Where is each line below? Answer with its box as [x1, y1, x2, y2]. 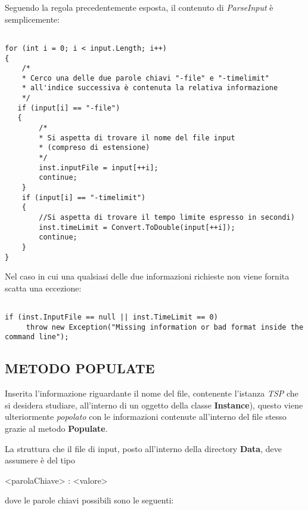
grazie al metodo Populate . [5, 422, 108, 435]
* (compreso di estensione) [39, 143, 150, 152]
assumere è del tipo [5, 454, 76, 466]
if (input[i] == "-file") [17, 103, 120, 112]
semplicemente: [5, 13, 60, 25]
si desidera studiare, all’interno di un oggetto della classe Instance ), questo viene [5, 398, 303, 411]
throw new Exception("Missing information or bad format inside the [26, 322, 304, 331]
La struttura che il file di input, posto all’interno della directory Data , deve [5, 442, 282, 454]
